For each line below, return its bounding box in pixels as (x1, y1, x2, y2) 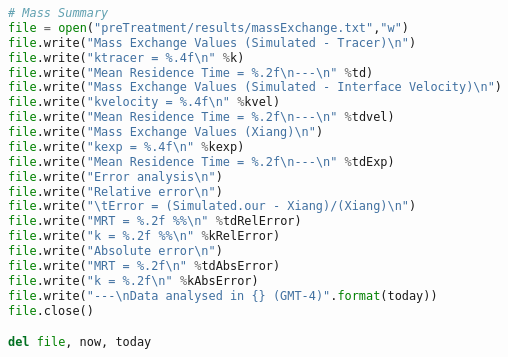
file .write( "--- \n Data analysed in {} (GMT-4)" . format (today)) (8, 288, 438, 303)
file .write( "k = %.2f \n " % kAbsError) (8, 273, 259, 288)
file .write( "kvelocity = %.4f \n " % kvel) (8, 95, 281, 110)
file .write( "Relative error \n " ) (8, 184, 223, 199)
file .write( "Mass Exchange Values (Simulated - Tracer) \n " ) (8, 35, 417, 50)
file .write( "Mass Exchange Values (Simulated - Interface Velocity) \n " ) (8, 80, 503, 95)
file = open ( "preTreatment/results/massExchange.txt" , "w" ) (8, 20, 409, 35)
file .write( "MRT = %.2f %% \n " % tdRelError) (8, 214, 302, 229)
